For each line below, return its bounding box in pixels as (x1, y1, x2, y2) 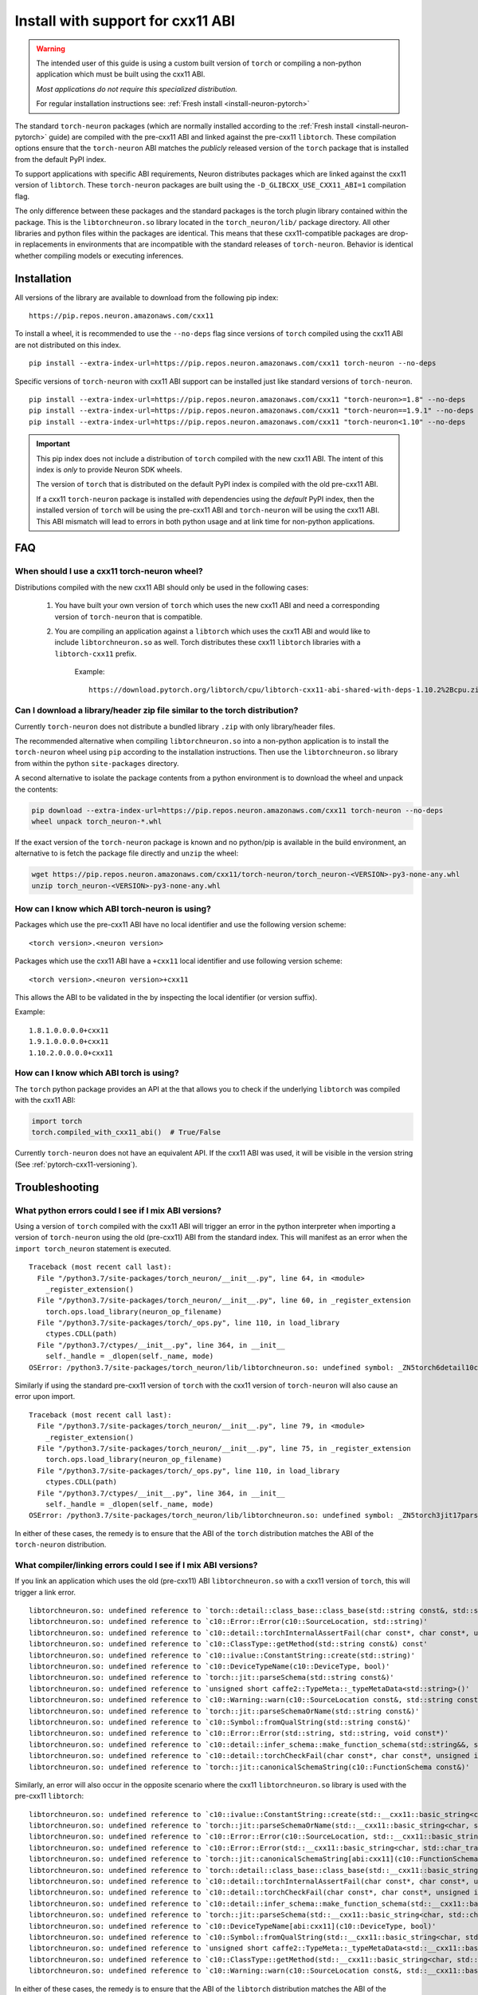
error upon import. (14, 1392, 76, 1401)
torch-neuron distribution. (14, 1540, 107, 1550)
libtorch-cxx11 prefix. (54, 649, 137, 658)
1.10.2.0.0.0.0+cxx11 (29, 1048, 113, 1057)
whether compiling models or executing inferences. (14, 251, 184, 260)
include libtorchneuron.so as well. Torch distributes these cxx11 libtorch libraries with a (54, 638, 362, 647)
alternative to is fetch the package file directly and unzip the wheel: (14, 848, 239, 858)
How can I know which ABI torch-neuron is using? (14, 903, 211, 915)
